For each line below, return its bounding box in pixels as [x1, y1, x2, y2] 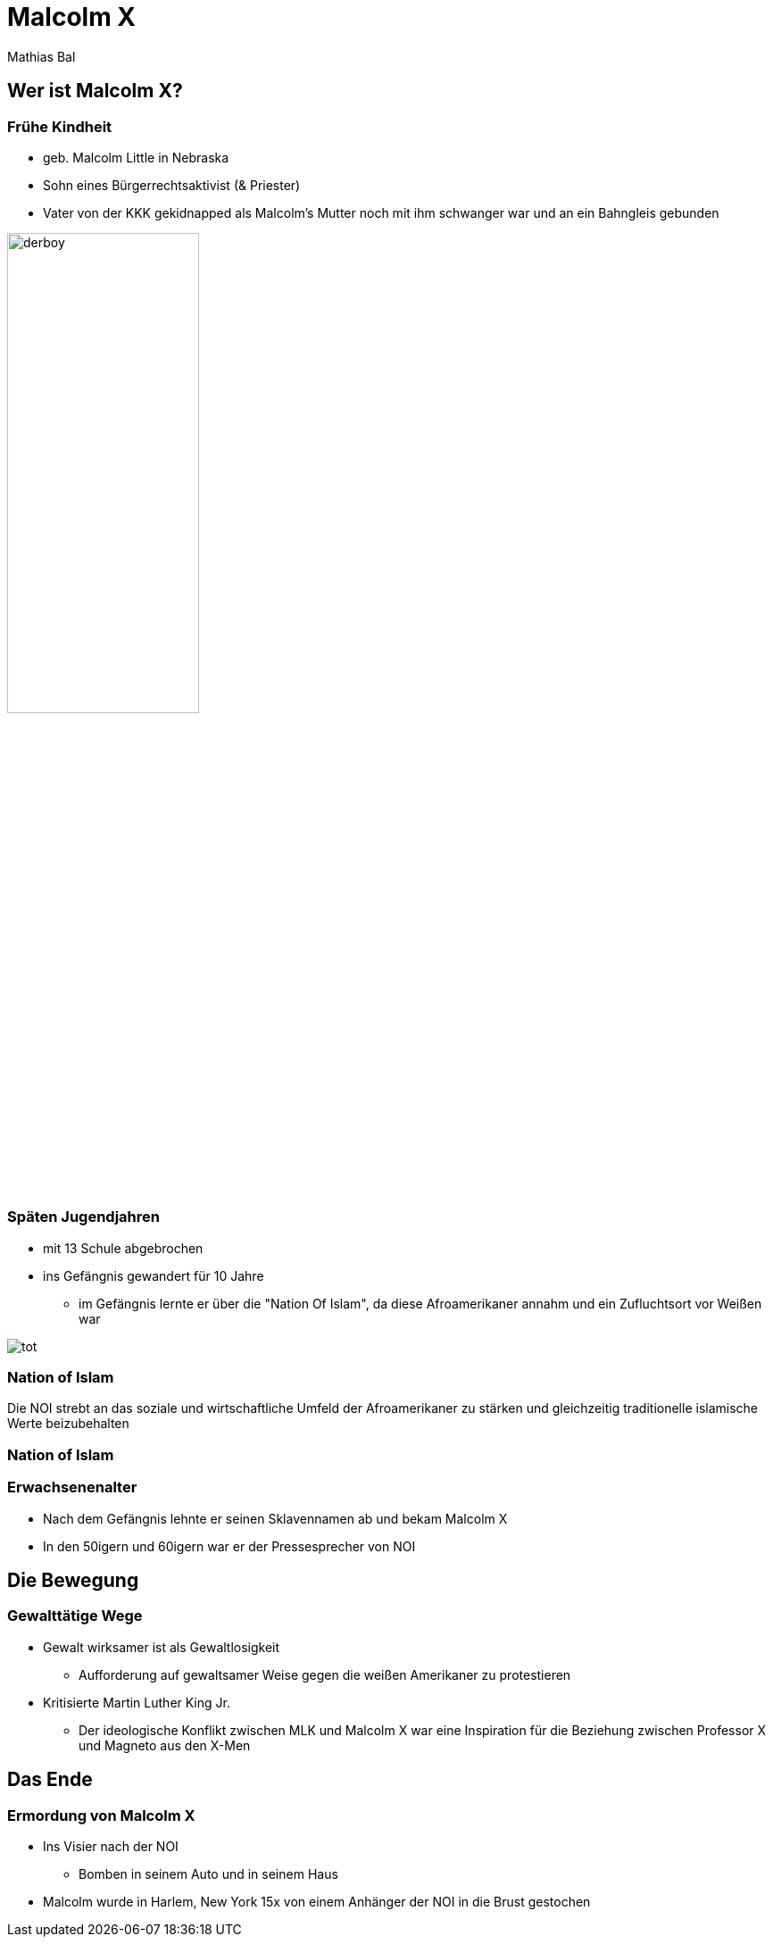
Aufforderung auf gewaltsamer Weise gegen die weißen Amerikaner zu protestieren [79, 1666, 571, 1682]
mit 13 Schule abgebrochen [43, 1240, 204, 1256]
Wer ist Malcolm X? [7, 79, 183, 103]
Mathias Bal [7, 48, 76, 64]
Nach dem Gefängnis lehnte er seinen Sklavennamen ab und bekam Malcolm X [43, 1510, 508, 1526]
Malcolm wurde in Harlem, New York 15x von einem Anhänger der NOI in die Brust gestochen [43, 1894, 591, 1910]
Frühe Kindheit [7, 117, 112, 136]
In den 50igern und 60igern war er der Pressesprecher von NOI [43, 1538, 416, 1554]
